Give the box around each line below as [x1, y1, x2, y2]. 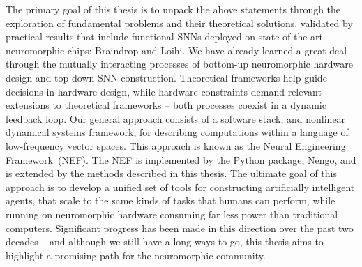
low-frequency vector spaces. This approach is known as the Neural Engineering [6, 138, 346, 153]
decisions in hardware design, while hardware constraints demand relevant [6, 84, 322, 98]
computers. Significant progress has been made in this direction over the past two [6, 220, 354, 235]
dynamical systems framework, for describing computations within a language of [6, 125, 349, 139]
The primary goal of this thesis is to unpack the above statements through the [6, 2, 341, 16]
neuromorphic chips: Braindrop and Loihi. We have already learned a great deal [6, 43, 347, 57]
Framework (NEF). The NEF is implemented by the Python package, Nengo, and [6, 152, 356, 167]
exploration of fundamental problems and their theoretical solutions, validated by [6, 15, 353, 30]
